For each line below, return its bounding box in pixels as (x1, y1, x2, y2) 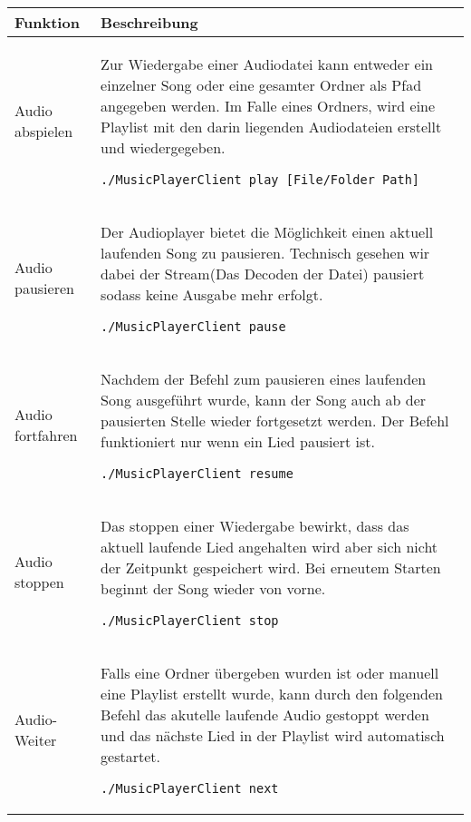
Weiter (14, 729, 57, 750)
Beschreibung (101, 12, 198, 33)
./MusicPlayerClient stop (101, 613, 279, 628)
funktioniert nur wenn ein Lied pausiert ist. (101, 431, 375, 452)
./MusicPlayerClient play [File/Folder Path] (101, 172, 420, 187)
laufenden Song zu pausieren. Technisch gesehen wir (101, 242, 430, 263)
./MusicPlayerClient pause (101, 319, 286, 334)
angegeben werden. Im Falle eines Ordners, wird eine (101, 95, 436, 116)
